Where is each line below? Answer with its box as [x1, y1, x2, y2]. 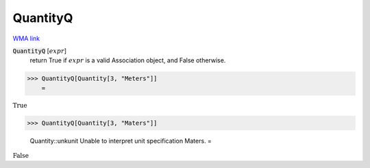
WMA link [12, 34, 40, 43]
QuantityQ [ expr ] [12, 47, 67, 55]
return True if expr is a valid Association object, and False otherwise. [29, 56, 226, 64]
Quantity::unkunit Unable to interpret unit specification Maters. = [29, 136, 212, 145]
